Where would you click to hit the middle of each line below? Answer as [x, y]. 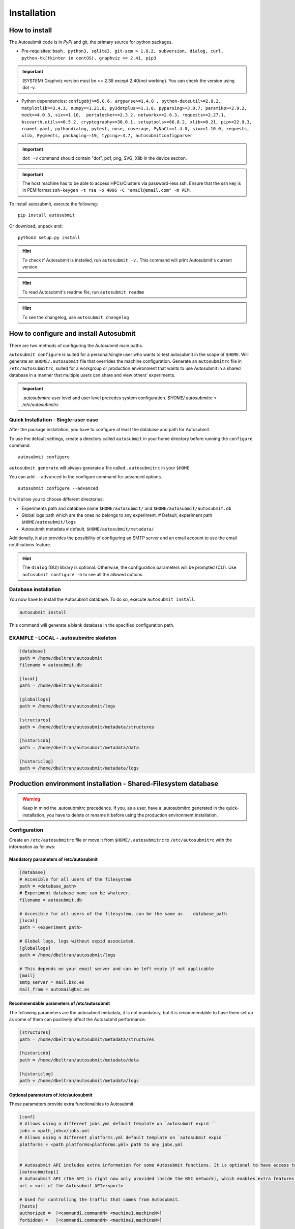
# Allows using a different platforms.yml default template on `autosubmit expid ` [123, 1138]
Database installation [35, 589]
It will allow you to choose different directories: [57, 499]
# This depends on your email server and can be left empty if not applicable [117, 969]
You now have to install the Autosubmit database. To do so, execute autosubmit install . [102, 599]
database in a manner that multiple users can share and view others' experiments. [92, 375]
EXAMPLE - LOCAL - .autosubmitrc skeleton [63, 638]
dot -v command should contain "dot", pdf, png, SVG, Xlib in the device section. [105, 158]
